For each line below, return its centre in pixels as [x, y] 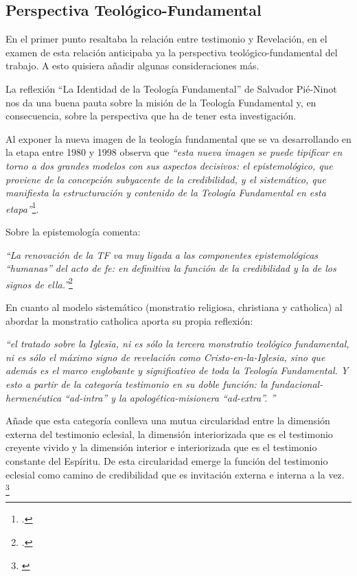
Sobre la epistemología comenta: [73, 231]
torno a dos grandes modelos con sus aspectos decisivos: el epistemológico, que [169, 165]
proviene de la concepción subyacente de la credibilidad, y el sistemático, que [166, 179]
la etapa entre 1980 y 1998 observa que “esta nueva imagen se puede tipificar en [174, 152]
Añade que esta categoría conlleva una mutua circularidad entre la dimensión [168, 421]
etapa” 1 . [22, 207]
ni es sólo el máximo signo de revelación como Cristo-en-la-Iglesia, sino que [165, 357]
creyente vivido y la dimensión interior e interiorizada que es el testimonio [161, 447]
